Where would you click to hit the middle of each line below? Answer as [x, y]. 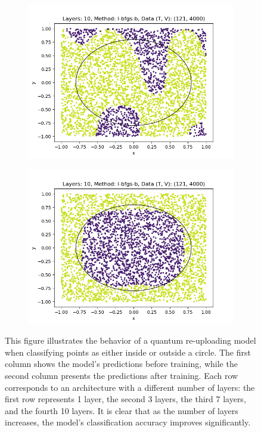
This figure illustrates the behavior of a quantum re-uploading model [130, 340]
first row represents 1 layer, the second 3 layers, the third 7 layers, [125, 399]
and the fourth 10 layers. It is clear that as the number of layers [122, 410]
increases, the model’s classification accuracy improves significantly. [128, 422]
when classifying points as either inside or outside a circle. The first [128, 352]
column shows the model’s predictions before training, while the [121, 364]
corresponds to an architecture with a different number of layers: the [130, 387]
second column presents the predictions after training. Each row [122, 375]
